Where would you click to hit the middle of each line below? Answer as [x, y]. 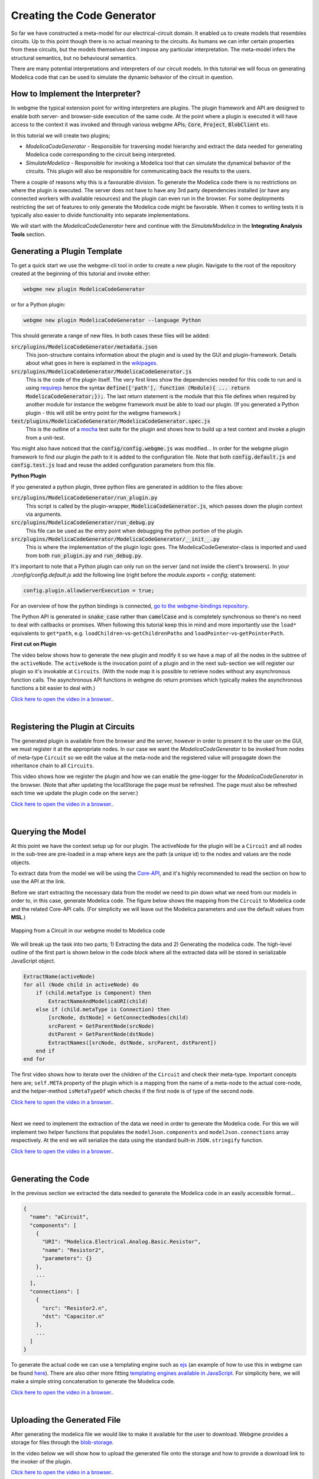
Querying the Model [48, 831]
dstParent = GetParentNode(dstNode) [101, 1034]
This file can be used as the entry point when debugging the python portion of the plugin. [134, 531]
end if [45, 1051]
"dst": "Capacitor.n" [73, 1316]
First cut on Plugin [34, 644]
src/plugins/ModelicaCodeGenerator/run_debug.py [83, 523]
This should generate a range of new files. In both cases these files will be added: [110, 336]
